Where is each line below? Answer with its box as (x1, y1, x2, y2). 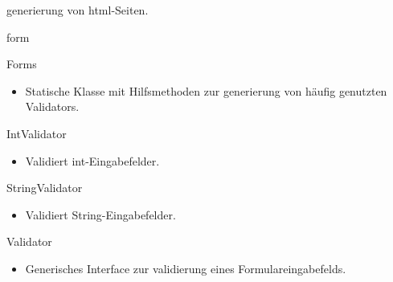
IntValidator (6, 125, 67, 141)
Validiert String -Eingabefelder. (25, 206, 176, 223)
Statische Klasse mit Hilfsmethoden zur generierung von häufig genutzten (25, 82, 387, 99)
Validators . (25, 98, 80, 115)
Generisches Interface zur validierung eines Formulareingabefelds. (25, 260, 346, 276)
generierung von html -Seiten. (6, 2, 149, 18)
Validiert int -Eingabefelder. (25, 152, 160, 169)
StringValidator (6, 179, 83, 196)
